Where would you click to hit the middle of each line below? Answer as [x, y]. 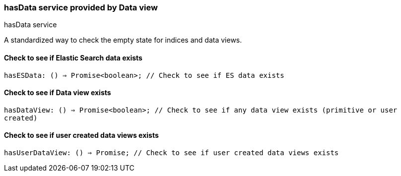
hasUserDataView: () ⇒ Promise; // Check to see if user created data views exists [171, 153]
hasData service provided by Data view [81, 7]
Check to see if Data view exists [58, 93]
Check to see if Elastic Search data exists [73, 58]
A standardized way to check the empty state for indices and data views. [123, 40]
